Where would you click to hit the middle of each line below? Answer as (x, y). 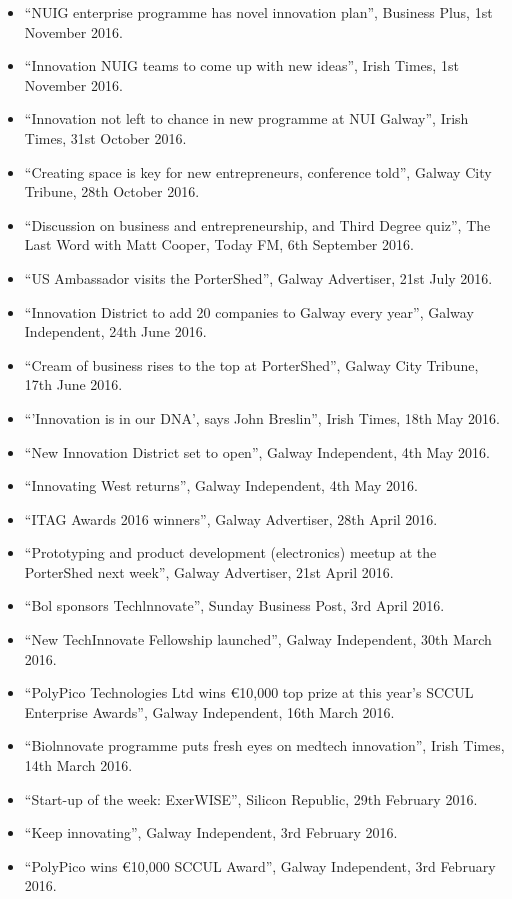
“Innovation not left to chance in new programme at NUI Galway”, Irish (246, 118)
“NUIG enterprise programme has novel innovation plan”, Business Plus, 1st (258, 12)
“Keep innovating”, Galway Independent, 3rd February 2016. (211, 832)
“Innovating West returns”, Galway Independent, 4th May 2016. (221, 485)
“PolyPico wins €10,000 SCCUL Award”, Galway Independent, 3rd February (260, 865)
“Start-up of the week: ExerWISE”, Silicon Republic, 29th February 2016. (251, 798)
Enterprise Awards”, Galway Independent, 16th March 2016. (209, 711)
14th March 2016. (78, 765)
